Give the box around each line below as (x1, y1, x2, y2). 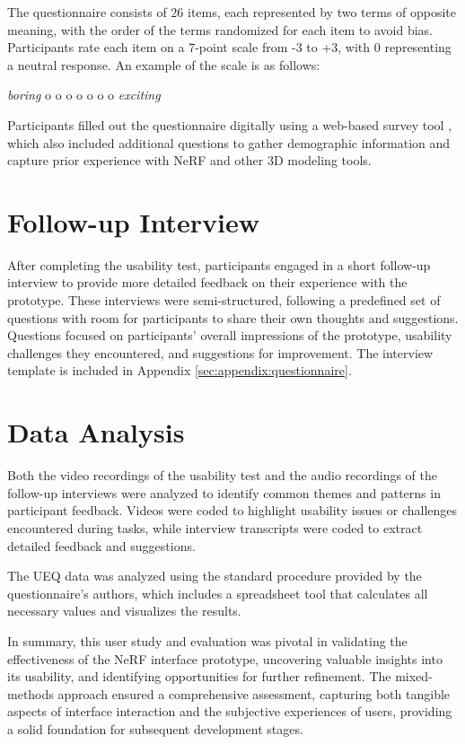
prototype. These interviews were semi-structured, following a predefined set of (7, 291, 441, 310)
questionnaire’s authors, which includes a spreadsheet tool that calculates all (7, 583, 428, 602)
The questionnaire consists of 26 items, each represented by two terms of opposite (7, 3, 457, 21)
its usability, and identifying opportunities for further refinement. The (7, 667, 391, 686)
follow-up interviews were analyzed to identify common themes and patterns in (7, 483, 441, 502)
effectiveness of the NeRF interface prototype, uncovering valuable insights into (7, 649, 443, 668)
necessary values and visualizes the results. (7, 601, 241, 620)
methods (7, 684, 54, 703)
